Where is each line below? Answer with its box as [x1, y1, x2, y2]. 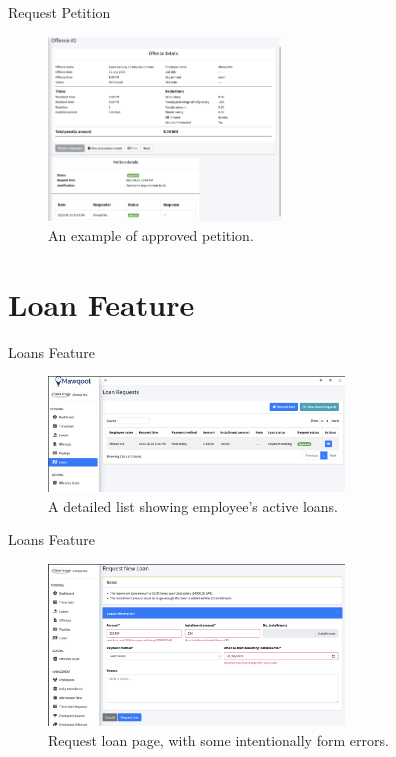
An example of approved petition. [48, 225, 254, 246]
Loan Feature [8, 283, 195, 324]
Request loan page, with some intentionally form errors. [48, 729, 389, 750]
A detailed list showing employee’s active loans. [48, 495, 338, 516]
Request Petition [8, 2, 111, 22]
